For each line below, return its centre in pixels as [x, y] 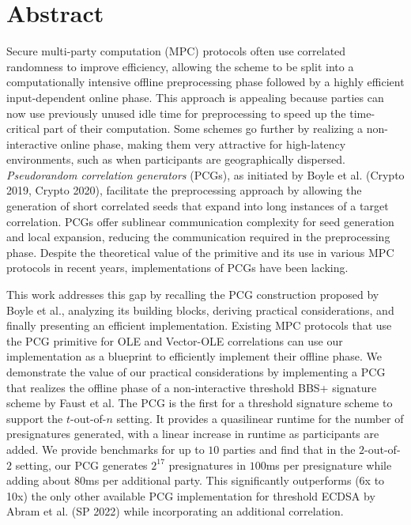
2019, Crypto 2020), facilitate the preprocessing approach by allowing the [184, 190]
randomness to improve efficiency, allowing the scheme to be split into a [180, 66]
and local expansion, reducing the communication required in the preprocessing [198, 237]
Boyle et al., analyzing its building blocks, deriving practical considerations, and [200, 310]
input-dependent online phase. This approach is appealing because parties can [195, 97]
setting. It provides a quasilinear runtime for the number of [260, 418]
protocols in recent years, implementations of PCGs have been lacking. [177, 268]
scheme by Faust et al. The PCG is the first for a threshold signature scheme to [200, 403]
